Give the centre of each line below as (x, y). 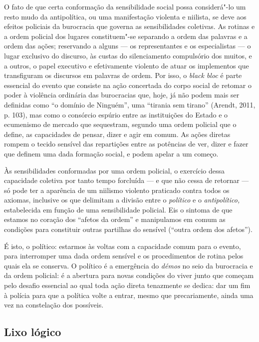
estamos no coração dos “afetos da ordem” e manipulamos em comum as (115, 219)
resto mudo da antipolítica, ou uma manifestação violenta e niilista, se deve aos (125, 16)
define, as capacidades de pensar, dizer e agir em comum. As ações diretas (117, 134)
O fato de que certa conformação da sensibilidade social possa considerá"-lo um (125, 6)
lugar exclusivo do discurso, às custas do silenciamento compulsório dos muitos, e (128, 55)
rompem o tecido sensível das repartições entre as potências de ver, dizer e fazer (126, 144)
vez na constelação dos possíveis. (54, 305)
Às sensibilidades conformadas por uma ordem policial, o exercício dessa (115, 170)
